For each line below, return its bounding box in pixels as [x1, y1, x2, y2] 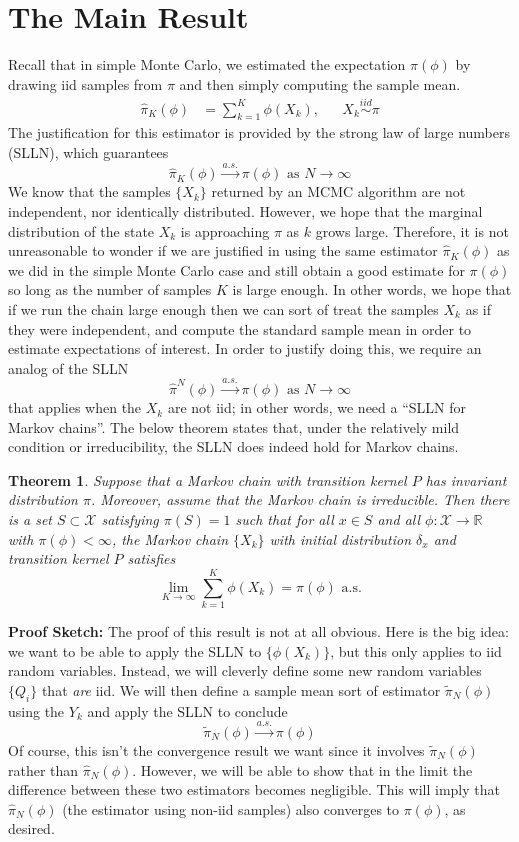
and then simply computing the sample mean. [179, 73, 461, 94]
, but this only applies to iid [330, 640, 502, 661]
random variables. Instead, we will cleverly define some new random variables [8, 660, 482, 681]
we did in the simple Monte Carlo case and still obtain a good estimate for [8, 259, 465, 280]
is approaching [180, 220, 270, 241]
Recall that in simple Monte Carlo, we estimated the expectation [8, 54, 406, 75]
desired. [8, 818, 55, 839]
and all [377, 509, 421, 530]
